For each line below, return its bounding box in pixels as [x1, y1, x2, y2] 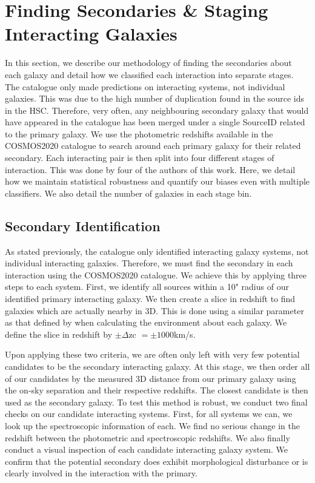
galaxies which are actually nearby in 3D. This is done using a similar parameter [5, 304, 304, 317]
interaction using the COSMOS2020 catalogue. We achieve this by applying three [5, 268, 307, 281]
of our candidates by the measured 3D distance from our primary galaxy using [5, 372, 296, 384]
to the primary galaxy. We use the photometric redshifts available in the [5, 127, 273, 140]
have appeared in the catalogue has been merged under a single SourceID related [5, 116, 305, 128]
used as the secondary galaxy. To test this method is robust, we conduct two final [5, 395, 308, 408]
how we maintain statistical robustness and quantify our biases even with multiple [5, 175, 310, 188]
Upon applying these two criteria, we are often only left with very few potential [5, 348, 300, 361]
